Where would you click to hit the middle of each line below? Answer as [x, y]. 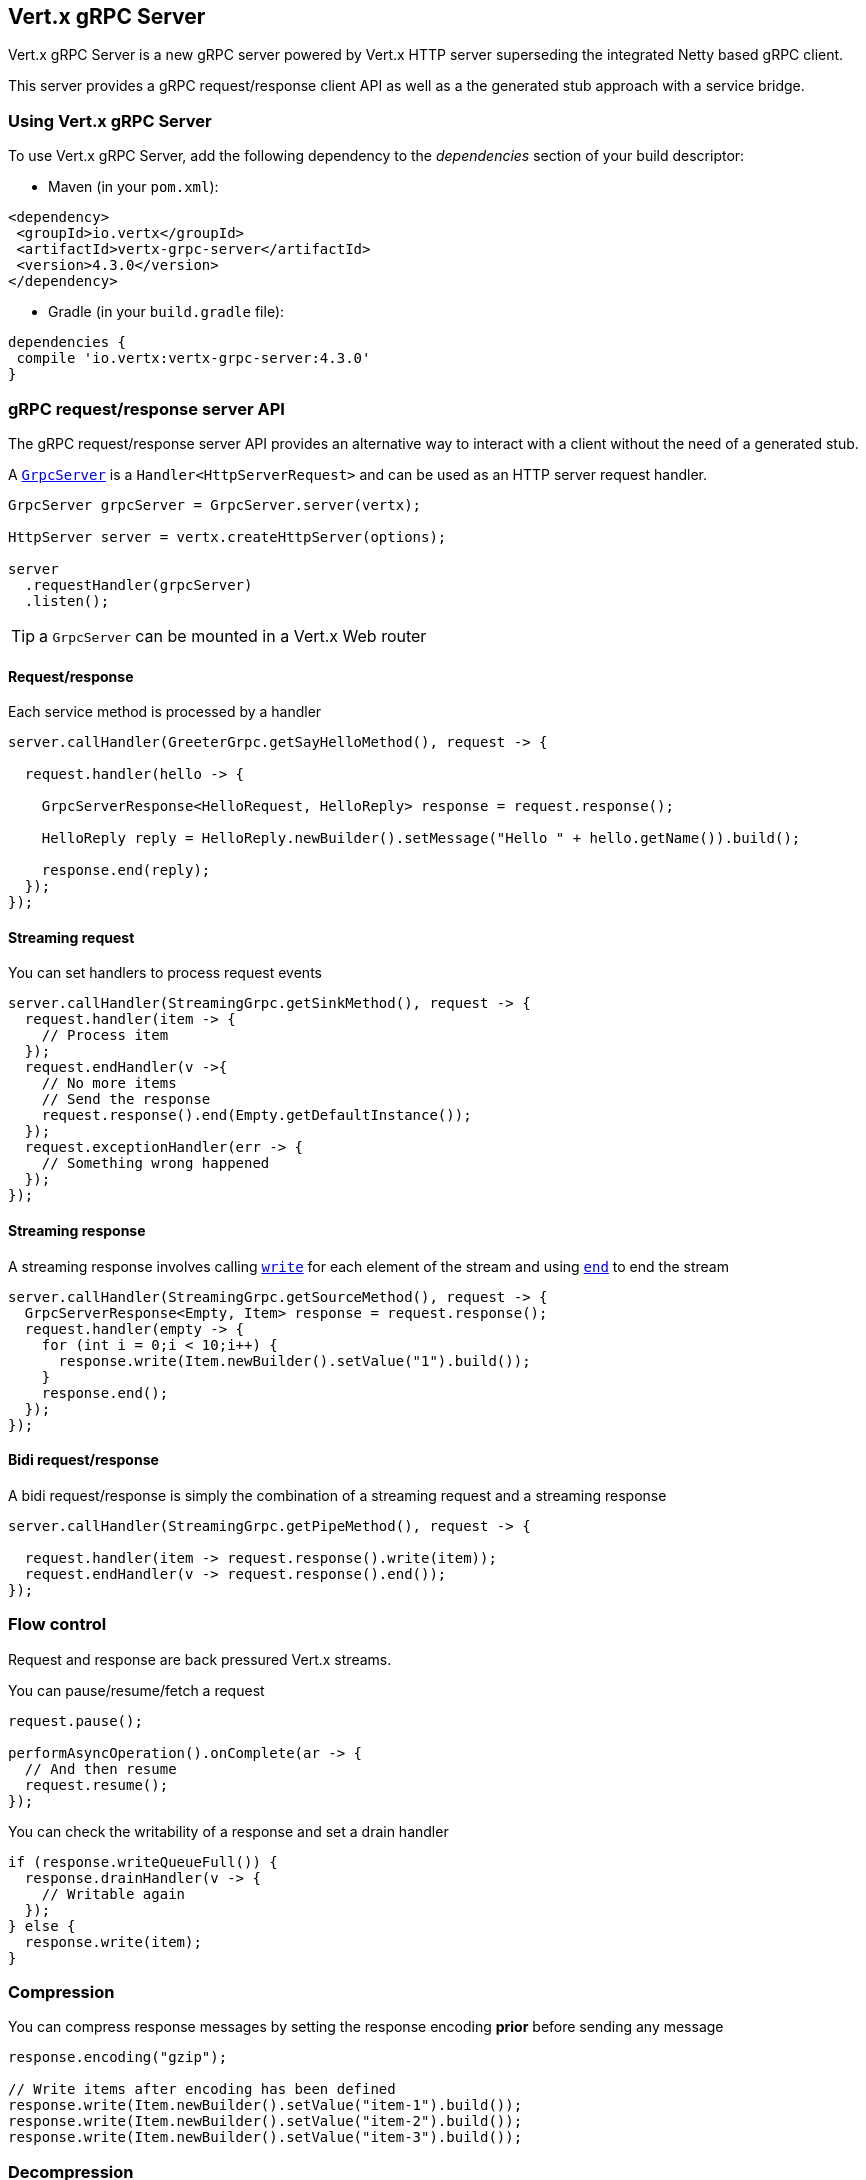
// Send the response [126, 1099]
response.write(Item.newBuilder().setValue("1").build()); [294, 1360]
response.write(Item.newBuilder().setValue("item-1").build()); [265, 2105]
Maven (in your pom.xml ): [133, 187]
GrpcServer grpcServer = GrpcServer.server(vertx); [215, 504]
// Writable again [113, 1893]
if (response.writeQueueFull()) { [143, 1861]
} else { [42, 1925]
